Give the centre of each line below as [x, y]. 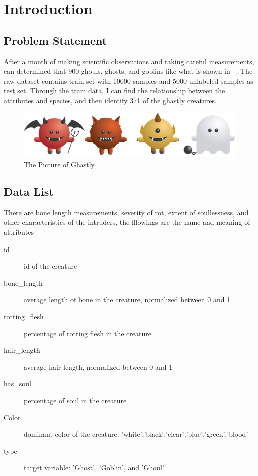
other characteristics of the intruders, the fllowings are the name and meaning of [127, 222]
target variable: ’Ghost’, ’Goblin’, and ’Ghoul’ [94, 468]
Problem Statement [56, 40]
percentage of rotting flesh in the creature [88, 333]
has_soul [18, 384]
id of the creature [51, 266]
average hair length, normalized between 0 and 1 [98, 367]
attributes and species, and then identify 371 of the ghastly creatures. [110, 100]
